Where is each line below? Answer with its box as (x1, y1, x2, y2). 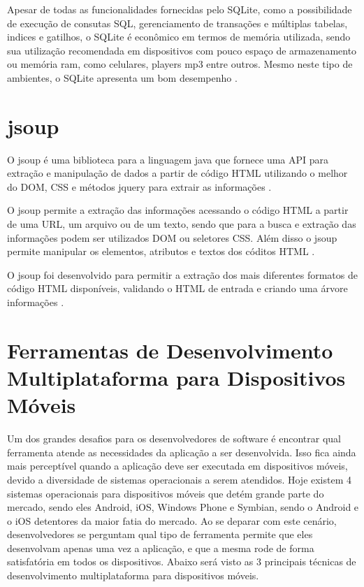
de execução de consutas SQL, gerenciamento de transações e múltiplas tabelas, (7, 15, 348, 30)
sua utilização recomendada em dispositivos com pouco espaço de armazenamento (7, 43, 357, 57)
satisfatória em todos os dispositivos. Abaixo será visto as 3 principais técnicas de (7, 554, 356, 569)
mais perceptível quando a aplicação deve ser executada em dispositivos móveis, (7, 458, 348, 473)
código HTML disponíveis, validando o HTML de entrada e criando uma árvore (7, 281, 348, 296)
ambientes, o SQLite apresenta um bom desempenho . (7, 70, 238, 85)
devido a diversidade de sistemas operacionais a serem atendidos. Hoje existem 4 (7, 472, 352, 486)
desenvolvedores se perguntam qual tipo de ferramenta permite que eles (7, 527, 313, 542)
